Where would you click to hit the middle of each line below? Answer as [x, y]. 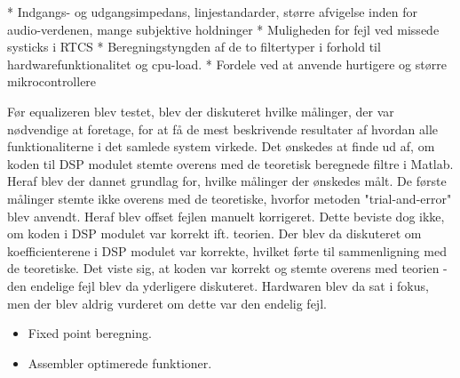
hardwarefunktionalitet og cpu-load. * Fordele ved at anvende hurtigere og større [227, 64]
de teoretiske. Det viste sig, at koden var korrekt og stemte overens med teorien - [227, 268]
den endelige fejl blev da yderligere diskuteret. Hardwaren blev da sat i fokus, [218, 285]
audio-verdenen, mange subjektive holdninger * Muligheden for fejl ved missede [223, 29]
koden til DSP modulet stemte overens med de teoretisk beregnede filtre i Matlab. [230, 163]
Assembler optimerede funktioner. [120, 362]
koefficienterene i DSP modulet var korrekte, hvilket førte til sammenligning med [227, 250]
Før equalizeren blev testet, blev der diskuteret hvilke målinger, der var [201, 111]
